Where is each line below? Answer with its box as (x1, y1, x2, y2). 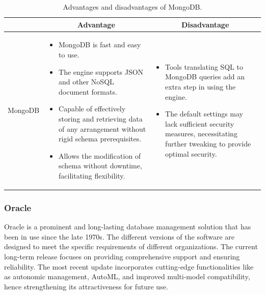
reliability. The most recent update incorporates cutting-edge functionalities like (4, 261, 254, 272)
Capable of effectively (59, 103, 126, 114)
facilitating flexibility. (59, 170, 125, 181)
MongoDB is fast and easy (59, 39, 141, 50)
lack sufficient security (165, 118, 234, 129)
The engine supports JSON (59, 66, 144, 77)
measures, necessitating (165, 128, 237, 139)
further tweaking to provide (165, 138, 251, 149)
